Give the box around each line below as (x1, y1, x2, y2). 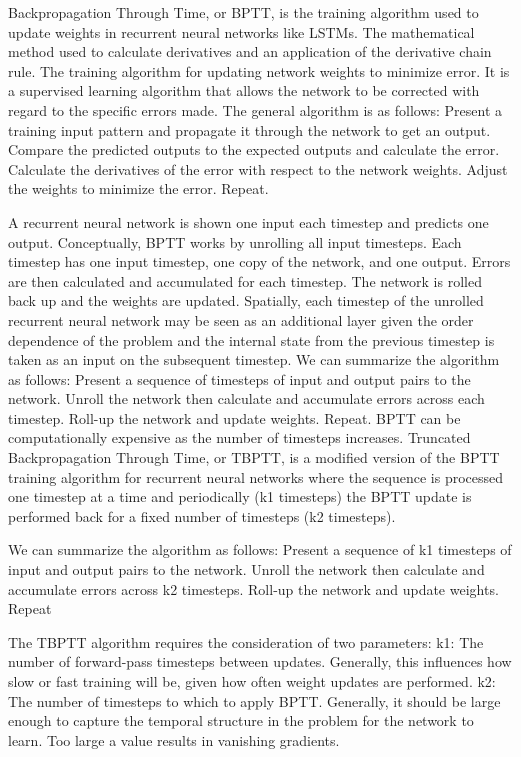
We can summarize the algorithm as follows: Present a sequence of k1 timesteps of (8, 539, 512, 560)
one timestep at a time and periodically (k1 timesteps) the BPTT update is (8, 486, 472, 507)
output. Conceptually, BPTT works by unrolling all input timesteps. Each (8, 231, 462, 252)
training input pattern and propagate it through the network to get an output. (8, 119, 491, 140)
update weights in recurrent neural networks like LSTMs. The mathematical (8, 21, 475, 42)
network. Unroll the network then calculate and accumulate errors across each (8, 388, 485, 409)
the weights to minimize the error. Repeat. (8, 178, 269, 199)
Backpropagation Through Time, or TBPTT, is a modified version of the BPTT (8, 447, 500, 468)
